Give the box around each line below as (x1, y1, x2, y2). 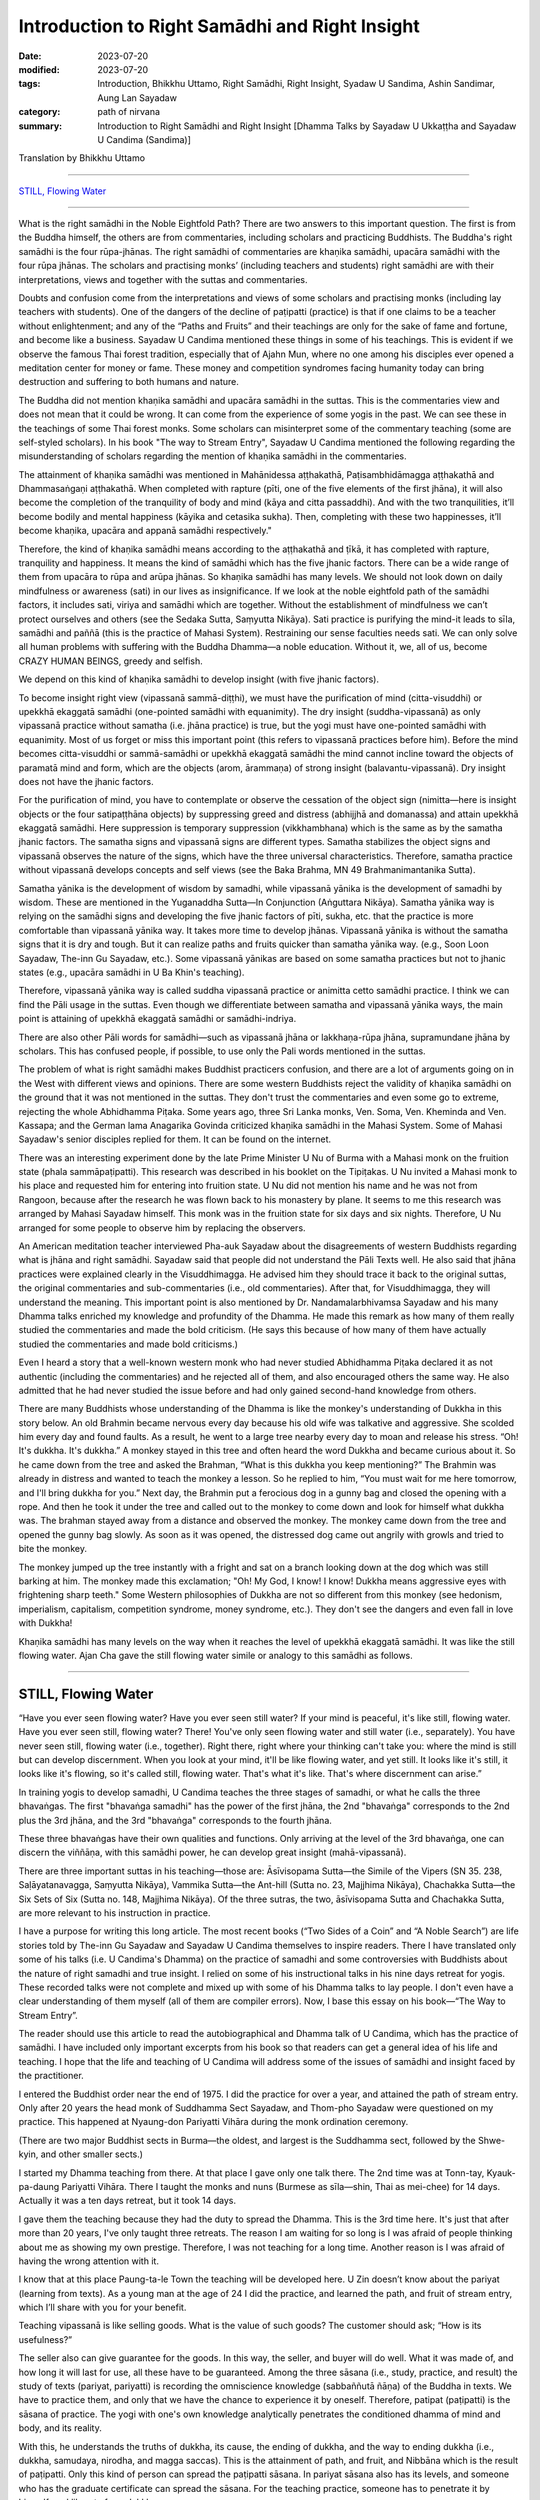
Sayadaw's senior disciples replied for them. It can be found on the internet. (18, 1133, 332, 1145)
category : (18, 106, 61, 118)
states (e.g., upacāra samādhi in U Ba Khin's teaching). (18, 966, 245, 978)
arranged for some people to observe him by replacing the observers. (18, 1221, 306, 1234)
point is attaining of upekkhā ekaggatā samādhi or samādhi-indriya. (18, 1013, 297, 1025)
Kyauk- (486, 2166, 517, 2179)
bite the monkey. (18, 1543, 87, 1555)
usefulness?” (18, 2333, 73, 2345)
